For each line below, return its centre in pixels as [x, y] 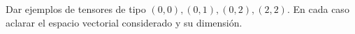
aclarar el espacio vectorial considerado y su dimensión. [124, 22]
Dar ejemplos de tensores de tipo [76, 9]
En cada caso [321, 9]
